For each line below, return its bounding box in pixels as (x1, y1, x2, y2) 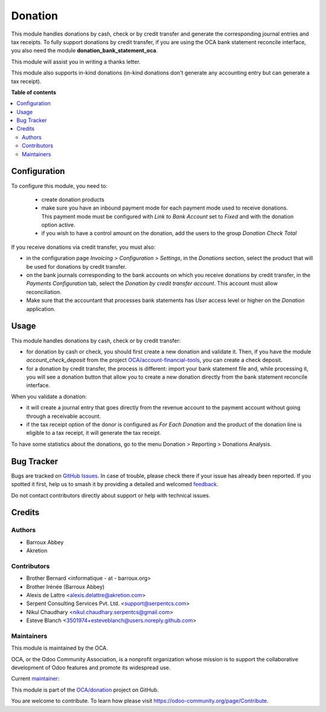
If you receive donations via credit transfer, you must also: (11, 243, 156, 251)
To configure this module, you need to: (11, 182, 108, 190)
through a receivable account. (26, 412, 101, 420)
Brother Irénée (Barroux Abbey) (26, 583, 105, 590)
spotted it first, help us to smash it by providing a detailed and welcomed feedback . (11, 481, 219, 488)
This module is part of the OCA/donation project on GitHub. (11, 686, 159, 693)
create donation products (41, 196, 105, 203)
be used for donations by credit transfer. (26, 263, 127, 270)
